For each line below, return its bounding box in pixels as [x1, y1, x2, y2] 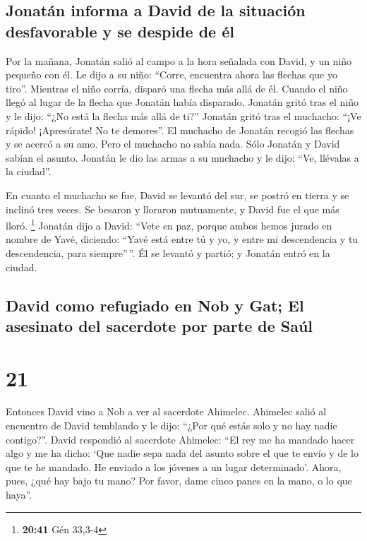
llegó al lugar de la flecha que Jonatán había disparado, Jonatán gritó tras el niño [6, 95, 359, 109]
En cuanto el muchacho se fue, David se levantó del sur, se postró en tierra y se [6, 187, 349, 202]
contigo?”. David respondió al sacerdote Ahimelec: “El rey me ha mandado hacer [6, 432, 355, 446]
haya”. [6, 487, 32, 502]
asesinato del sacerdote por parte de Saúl [6, 314, 313, 336]
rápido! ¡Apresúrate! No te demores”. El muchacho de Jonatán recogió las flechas [6, 122, 354, 137]
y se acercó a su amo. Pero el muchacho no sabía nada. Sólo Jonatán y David [6, 136, 340, 151]
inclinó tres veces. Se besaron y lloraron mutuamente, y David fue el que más [6, 201, 339, 216]
